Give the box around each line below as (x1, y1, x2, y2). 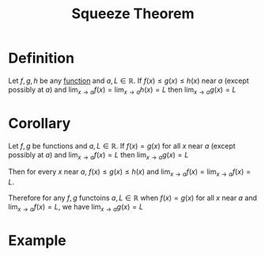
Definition (8, 49, 75, 67)
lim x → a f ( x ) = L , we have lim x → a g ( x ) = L (8, 202, 144, 214)
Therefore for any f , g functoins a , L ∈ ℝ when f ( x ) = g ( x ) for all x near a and (8, 193, 257, 202)
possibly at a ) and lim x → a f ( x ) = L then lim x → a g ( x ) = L (8, 149, 189, 161)
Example (8, 232, 66, 250)
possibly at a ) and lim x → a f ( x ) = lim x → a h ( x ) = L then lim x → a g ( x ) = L (8, 85, 237, 96)
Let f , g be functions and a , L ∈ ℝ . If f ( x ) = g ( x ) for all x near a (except (8, 141, 236, 150)
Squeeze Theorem (71, 5, 195, 23)
